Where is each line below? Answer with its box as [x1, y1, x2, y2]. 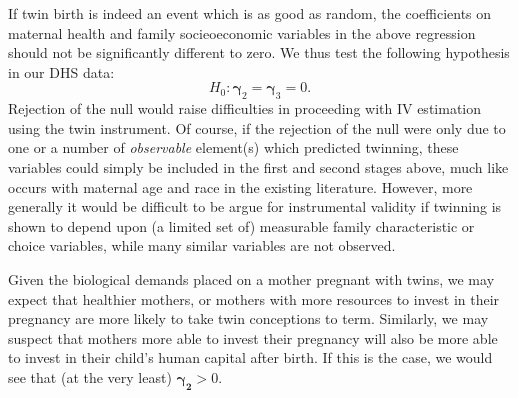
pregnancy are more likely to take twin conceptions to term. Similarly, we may [8, 308, 489, 329]
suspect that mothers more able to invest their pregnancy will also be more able [8, 327, 498, 348]
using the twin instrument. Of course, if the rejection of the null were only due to [8, 117, 506, 138]
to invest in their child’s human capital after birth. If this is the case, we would [8, 347, 493, 368]
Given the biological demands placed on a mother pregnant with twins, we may [8, 268, 495, 289]
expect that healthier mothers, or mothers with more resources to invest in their [8, 288, 500, 309]
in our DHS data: [8, 61, 115, 82]
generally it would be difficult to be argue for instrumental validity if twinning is [8, 196, 502, 217]
